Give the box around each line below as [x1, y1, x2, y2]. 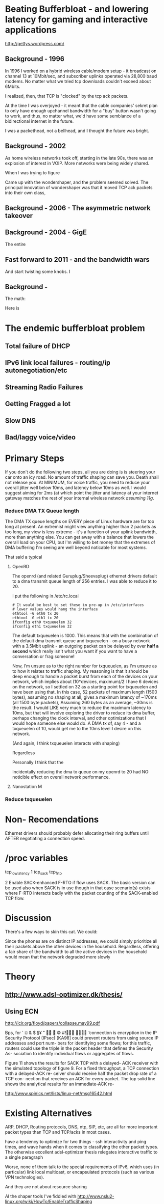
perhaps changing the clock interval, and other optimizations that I [12, 715, 146, 721]
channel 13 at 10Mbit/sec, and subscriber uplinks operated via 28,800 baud [5, 73, 157, 79]
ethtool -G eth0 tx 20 [12, 611, 59, 616]
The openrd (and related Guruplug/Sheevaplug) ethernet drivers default [12, 573, 157, 579]
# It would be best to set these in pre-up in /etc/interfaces [12, 602, 144, 607]
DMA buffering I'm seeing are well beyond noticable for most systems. [5, 545, 147, 550]
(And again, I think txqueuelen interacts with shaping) [12, 740, 120, 746]
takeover [5, 211, 33, 219]
